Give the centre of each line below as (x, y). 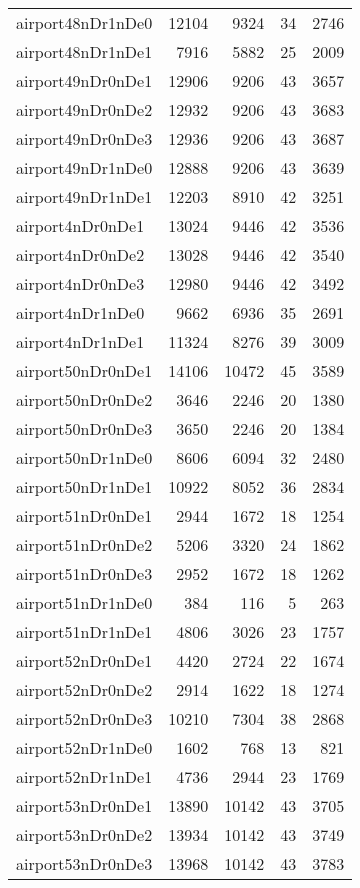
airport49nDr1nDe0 (84, 167)
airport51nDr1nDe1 (84, 631)
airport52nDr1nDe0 (84, 747)
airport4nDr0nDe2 (80, 254)
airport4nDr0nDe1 (80, 225)
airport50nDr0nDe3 (84, 428)
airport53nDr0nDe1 (84, 805)
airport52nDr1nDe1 (84, 776)
